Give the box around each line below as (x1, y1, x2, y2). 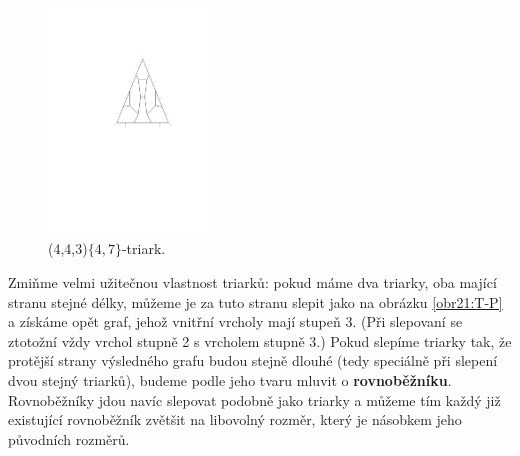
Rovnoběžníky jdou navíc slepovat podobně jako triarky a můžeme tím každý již (8, 389, 501, 410)
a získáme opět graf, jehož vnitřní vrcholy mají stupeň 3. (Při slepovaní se (8, 311, 463, 332)
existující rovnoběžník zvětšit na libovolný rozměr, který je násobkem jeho (8, 409, 462, 430)
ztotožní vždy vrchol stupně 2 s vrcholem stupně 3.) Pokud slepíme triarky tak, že (8, 330, 512, 351)
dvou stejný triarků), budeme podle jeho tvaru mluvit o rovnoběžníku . (8, 369, 452, 390)
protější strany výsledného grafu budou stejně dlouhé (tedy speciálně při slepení (8, 350, 498, 371)
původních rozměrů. (8, 428, 130, 449)
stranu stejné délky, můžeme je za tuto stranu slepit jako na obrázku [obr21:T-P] (8, 291, 503, 312)
